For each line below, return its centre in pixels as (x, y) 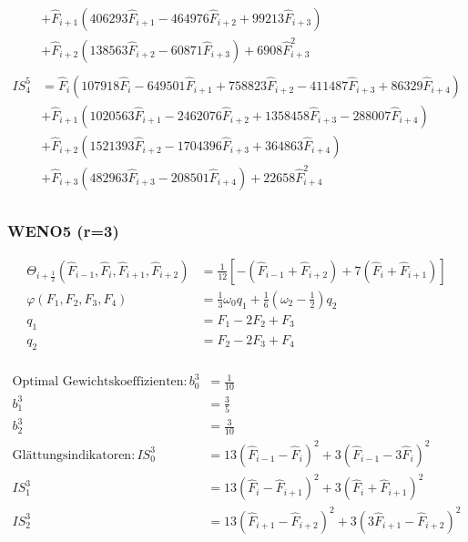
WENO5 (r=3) (63, 230)
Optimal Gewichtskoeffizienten (98, 382)
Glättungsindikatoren (72, 455)
